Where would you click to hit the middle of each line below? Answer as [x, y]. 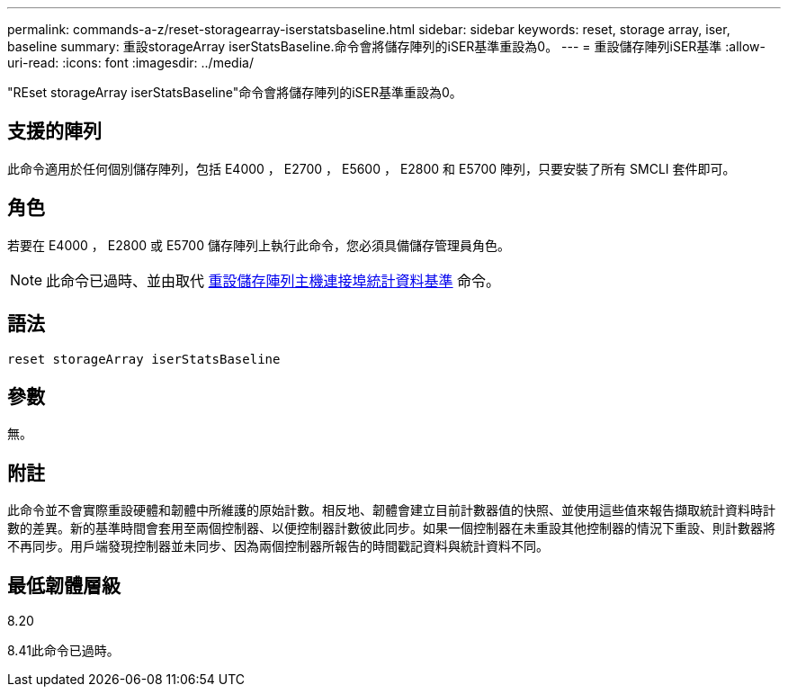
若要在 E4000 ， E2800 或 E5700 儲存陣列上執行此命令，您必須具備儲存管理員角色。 [259, 245]
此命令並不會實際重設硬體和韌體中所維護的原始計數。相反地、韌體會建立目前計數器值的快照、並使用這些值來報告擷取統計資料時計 [391, 510]
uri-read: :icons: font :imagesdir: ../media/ [130, 63]
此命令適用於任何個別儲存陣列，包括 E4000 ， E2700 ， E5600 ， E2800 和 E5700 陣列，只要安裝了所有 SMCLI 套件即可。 [372, 168]
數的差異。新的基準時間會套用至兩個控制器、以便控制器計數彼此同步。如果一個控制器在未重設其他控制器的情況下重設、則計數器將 [391, 528]
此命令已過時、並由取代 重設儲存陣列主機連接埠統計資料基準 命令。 [273, 280]
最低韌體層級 [64, 585]
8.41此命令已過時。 [63, 651]
